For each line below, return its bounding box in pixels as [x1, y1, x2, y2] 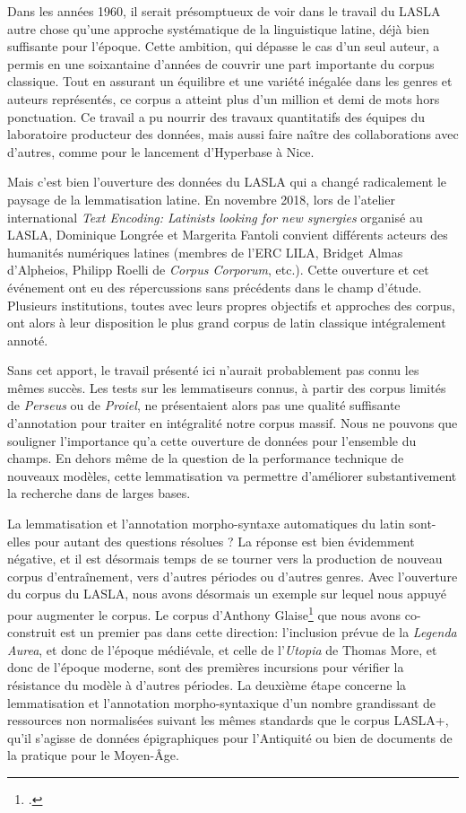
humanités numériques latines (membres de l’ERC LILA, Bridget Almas [7, 242, 403, 261]
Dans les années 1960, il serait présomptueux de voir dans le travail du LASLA [7, 2, 441, 20]
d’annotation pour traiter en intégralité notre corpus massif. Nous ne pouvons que [7, 414, 458, 433]
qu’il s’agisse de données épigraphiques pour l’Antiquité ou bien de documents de [7, 728, 453, 747]
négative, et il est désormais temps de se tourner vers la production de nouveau [7, 549, 443, 568]
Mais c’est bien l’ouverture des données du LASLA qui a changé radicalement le [7, 172, 447, 191]
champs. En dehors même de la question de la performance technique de [7, 449, 404, 468]
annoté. [7, 330, 48, 349]
